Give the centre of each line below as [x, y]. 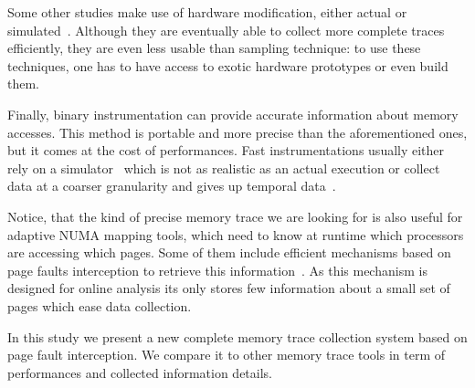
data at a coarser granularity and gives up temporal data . [172, 186]
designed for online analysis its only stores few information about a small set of [229, 288]
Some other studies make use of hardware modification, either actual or [207, 12]
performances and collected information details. [140, 372]
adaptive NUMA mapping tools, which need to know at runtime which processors [236, 234]
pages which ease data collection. [100, 305]
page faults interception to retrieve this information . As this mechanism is [217, 270]
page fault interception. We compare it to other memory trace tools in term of [227, 355]
